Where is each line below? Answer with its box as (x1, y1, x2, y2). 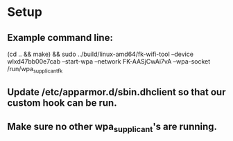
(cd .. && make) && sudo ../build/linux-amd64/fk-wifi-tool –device (7, 50, 194, 58)
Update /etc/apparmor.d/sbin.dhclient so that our (7, 86, 226, 98)
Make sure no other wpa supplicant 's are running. (7, 120, 217, 134)
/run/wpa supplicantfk (7, 65, 63, 75)
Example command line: (7, 32, 113, 44)
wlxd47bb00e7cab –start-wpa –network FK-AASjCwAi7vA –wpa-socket (7, 57, 211, 66)
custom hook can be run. (7, 97, 117, 109)
